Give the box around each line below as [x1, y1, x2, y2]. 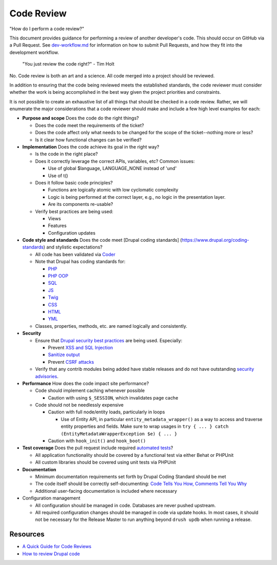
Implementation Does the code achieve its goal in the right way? [22, 144, 160, 150]
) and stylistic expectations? [43, 244, 103, 250]
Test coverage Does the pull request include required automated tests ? [22, 445, 173, 451]
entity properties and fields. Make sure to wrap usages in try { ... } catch [61, 423, 229, 430]
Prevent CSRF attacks [48, 359, 94, 365]
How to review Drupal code [22, 551, 80, 557]
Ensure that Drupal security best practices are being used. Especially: [35, 337, 183, 343]
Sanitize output [48, 351, 80, 358]
